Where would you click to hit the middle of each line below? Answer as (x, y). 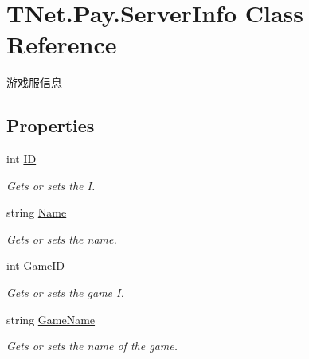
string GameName (51, 319)
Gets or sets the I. (51, 185)
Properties (51, 125)
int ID (22, 159)
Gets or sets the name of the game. (92, 346)
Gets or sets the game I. (65, 293)
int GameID (36, 265)
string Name (37, 212)
